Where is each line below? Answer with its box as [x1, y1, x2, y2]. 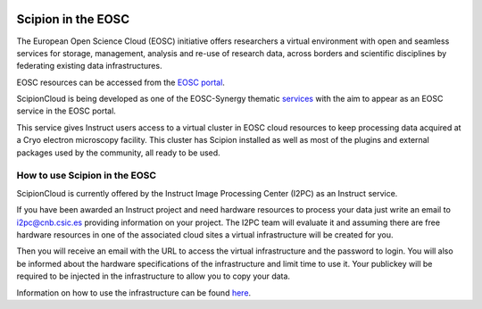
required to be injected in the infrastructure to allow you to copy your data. [16, 271, 290, 281]
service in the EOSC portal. [16, 105, 116, 116]
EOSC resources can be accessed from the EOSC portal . [16, 77, 225, 88]
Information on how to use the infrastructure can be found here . [16, 287, 252, 298]
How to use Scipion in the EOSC [16, 170, 156, 182]
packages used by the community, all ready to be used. [16, 147, 220, 158]
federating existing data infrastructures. [16, 61, 162, 71]
